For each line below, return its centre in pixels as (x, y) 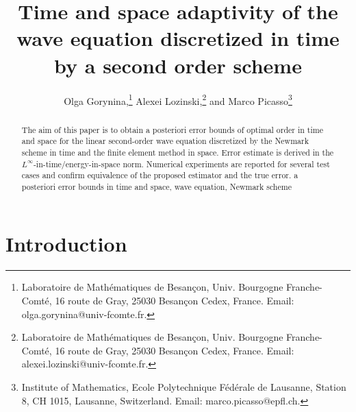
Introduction (66, 244)
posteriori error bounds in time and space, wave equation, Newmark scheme (156, 186)
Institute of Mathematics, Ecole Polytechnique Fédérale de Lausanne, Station (184, 386)
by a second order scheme (178, 65)
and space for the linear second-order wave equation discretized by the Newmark (165, 141)
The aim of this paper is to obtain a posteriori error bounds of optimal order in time (172, 129)
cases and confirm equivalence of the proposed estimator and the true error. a (160, 175)
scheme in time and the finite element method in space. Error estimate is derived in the (178, 152)
